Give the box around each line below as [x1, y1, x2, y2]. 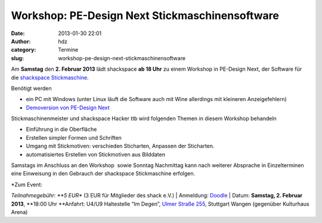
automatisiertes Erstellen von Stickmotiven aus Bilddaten [26, 150, 165, 158]
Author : [11, 37, 31, 45]
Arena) [11, 208, 28, 215]
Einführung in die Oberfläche [26, 125, 97, 133]
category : [11, 46, 36, 54]
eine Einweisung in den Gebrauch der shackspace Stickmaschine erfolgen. [11, 170, 196, 177]
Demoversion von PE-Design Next [26, 104, 110, 111]
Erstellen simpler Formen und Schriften [26, 134, 122, 141]
